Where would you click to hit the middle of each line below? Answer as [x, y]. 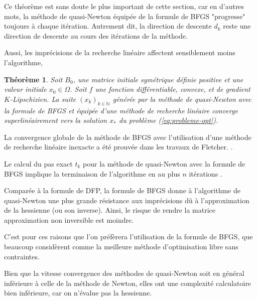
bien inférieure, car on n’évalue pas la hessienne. [78, 293]
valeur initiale [25, 89]
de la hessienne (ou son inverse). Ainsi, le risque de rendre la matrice [110, 210]
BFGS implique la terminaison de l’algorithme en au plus [92, 173]
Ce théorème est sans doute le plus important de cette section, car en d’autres [124, 6]
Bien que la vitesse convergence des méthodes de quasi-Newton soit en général [124, 273]
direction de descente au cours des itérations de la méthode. [96, 35]
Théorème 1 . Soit [33, 79]
